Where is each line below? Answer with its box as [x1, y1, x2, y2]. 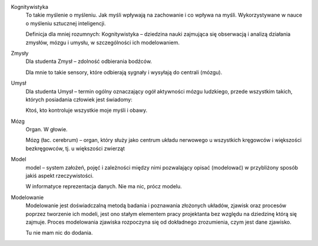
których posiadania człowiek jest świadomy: [25, 96, 132, 103]
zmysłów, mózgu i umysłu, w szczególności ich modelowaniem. [25, 39, 180, 46]
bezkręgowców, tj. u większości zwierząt [25, 145, 125, 152]
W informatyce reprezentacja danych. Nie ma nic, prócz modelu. [25, 183, 182, 190]
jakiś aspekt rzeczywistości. [25, 172, 94, 179]
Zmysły [11, 49, 29, 56]
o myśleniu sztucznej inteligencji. [25, 19, 106, 26]
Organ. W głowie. [25, 126, 68, 133]
